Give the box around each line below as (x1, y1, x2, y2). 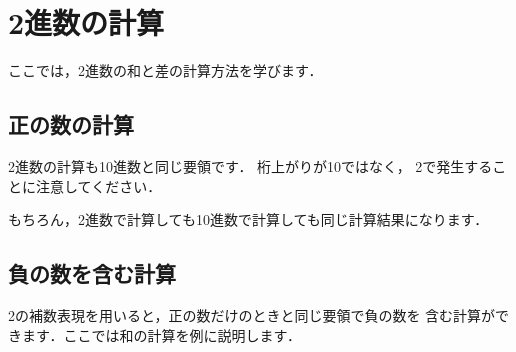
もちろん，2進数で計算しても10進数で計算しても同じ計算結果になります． (8, 209, 489, 230)
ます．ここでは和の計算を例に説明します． (21, 324, 301, 345)
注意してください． (35, 175, 162, 196)
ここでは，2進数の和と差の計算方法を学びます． (8, 60, 323, 81)
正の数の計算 (8, 109, 134, 140)
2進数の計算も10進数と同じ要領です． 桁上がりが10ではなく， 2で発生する (8, 155, 493, 176)
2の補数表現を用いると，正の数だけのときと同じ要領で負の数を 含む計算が (8, 304, 496, 325)
